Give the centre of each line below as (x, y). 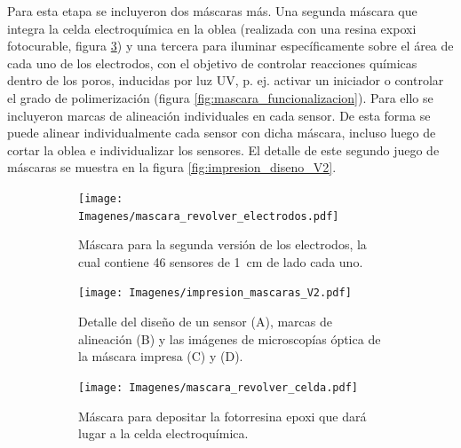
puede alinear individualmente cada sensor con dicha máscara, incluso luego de (222, 133)
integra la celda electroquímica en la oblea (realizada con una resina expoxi (212, 28)
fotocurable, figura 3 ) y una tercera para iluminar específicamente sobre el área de (230, 46)
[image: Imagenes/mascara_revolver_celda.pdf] (218, 387)
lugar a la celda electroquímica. (163, 433)
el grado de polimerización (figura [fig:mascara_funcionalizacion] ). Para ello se (220, 97)
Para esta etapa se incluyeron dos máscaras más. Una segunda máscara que (212, 11)
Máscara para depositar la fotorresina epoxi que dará (223, 416)
